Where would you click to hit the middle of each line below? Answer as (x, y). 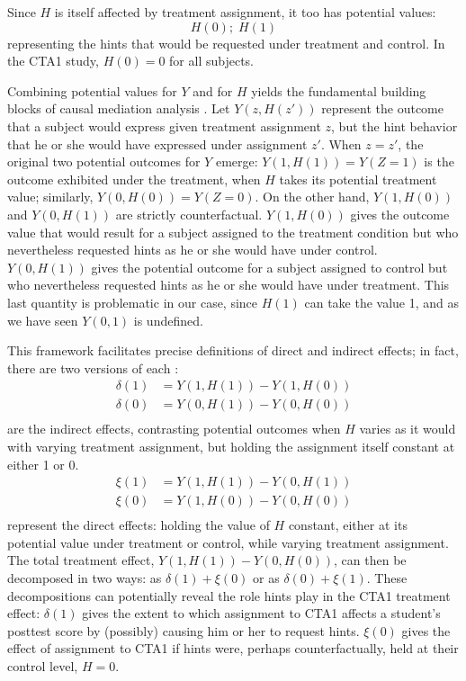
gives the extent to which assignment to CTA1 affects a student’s (261, 613)
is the (439, 161)
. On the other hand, (312, 197)
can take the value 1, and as (382, 302)
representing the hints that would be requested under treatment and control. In (226, 43)
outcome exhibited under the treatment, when (134, 179)
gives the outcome (400, 214)
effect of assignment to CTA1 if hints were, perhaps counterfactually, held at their (233, 648)
